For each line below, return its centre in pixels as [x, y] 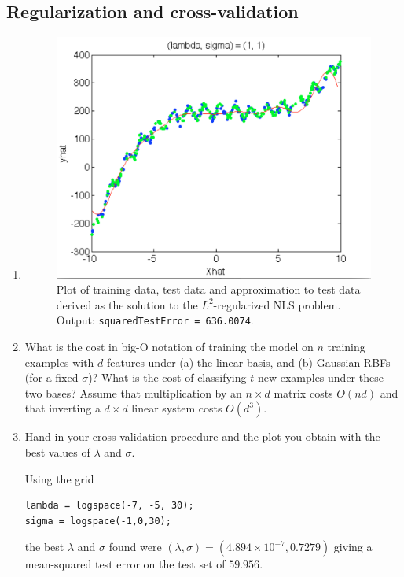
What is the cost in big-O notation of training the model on [169, 347]
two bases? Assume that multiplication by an [133, 392]
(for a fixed [51, 377]
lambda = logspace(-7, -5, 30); [109, 506]
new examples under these [320, 377]
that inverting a [62, 408]
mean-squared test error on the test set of [125, 564]
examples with [59, 362]
